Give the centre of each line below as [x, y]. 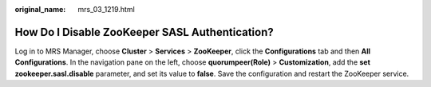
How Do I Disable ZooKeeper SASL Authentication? [144, 32]
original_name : [40, 9]
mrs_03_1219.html [106, 9]
